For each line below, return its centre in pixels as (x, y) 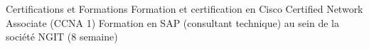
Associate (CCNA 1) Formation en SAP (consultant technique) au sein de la (172, 22)
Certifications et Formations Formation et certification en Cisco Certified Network (184, 9)
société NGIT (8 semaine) (62, 37)
